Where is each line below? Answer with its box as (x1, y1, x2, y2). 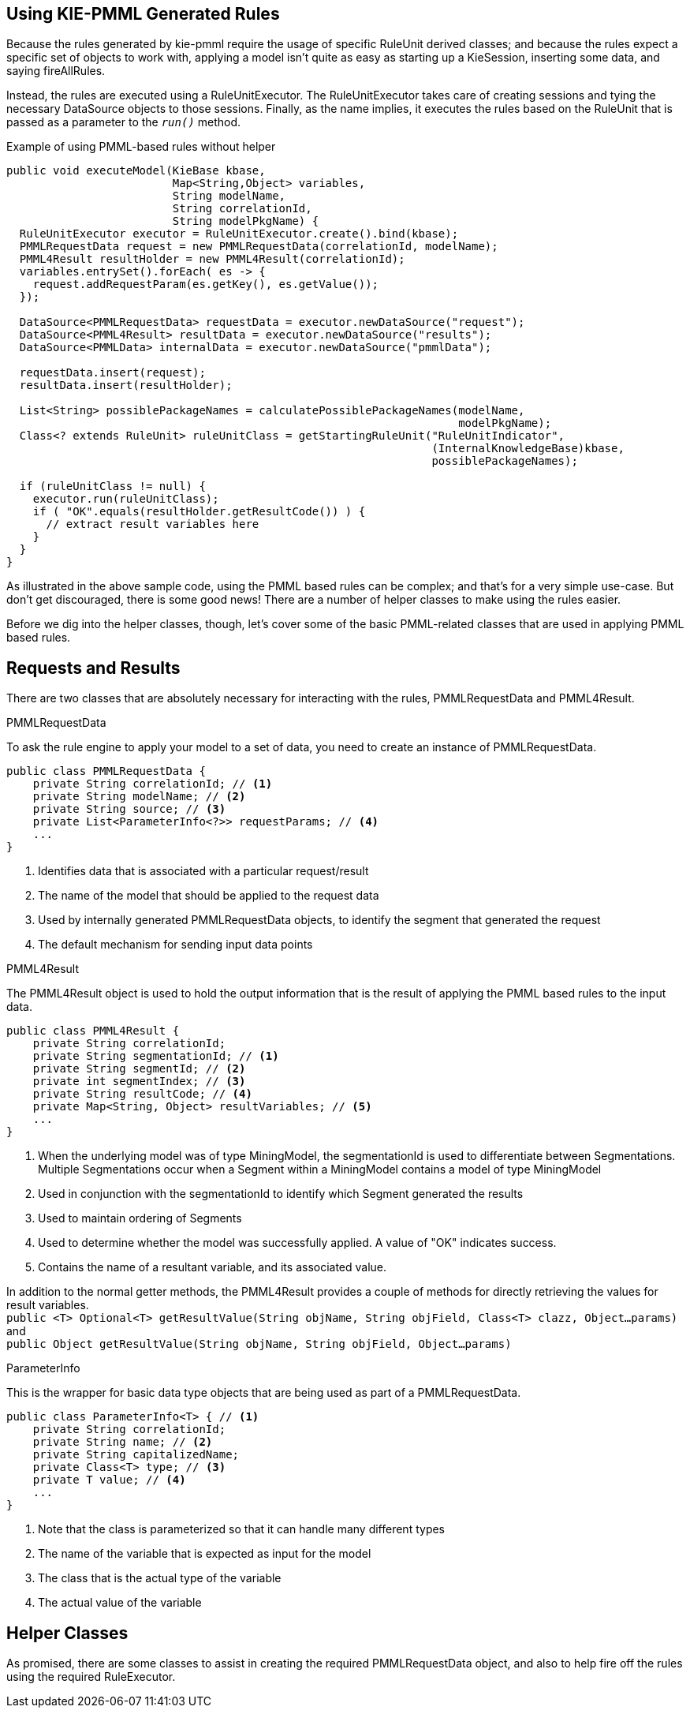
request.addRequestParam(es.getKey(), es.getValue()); (32, 278, 379, 291)
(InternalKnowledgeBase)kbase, (431, 442, 625, 455)
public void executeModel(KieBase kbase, (6, 164, 266, 178)
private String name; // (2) (32, 1435, 213, 1449)
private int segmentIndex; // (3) (32, 1075, 246, 1088)
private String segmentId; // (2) (32, 1062, 246, 1076)
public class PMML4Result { (6, 1024, 180, 1038)
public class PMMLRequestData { (6, 765, 206, 778)
